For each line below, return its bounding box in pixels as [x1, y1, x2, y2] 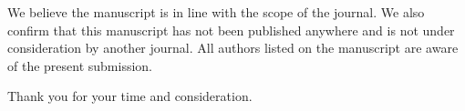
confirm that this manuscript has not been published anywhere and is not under [7, 20, 455, 39]
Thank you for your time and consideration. [7, 86, 253, 106]
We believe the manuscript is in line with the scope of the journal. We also [7, 3, 425, 21]
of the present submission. [7, 55, 153, 75]
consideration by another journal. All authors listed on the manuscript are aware [7, 38, 459, 57]
